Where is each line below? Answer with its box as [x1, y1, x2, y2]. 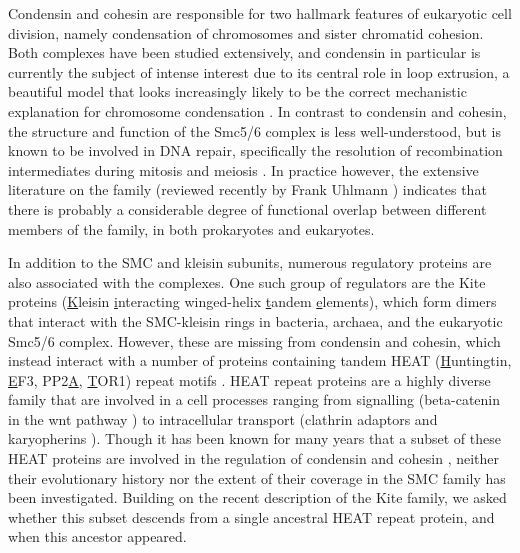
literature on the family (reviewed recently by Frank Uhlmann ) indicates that [8, 179, 487, 200]
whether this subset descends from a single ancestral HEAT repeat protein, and [8, 506, 495, 527]
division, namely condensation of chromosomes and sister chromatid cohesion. [8, 22, 484, 43]
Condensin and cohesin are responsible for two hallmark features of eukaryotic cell [8, 3, 512, 23]
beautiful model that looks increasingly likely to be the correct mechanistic [8, 81, 467, 102]
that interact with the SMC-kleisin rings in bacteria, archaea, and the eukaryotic [8, 310, 503, 331]
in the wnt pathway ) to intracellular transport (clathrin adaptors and [8, 408, 438, 429]
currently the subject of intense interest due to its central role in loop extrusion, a [8, 61, 510, 82]
